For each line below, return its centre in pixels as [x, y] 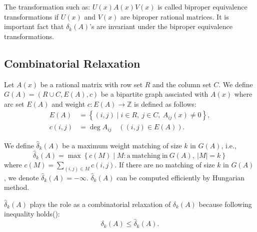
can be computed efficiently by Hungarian [181, 177]
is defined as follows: [165, 103]
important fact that [34, 26]
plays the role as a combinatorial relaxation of [100, 204]
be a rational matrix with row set [91, 84]
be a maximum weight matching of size [122, 145]
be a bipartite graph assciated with [154, 94]
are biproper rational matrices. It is [175, 16]
